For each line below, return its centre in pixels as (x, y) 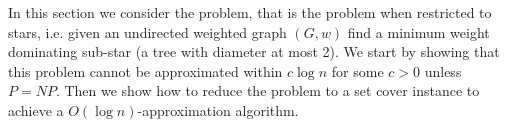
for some (357, 70)
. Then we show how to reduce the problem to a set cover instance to (267, 90)
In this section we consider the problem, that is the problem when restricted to (250, 12)
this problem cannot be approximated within (145, 70)
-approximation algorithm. (218, 109)
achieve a (36, 109)
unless (443, 70)
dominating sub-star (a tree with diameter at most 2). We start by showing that (254, 51)
